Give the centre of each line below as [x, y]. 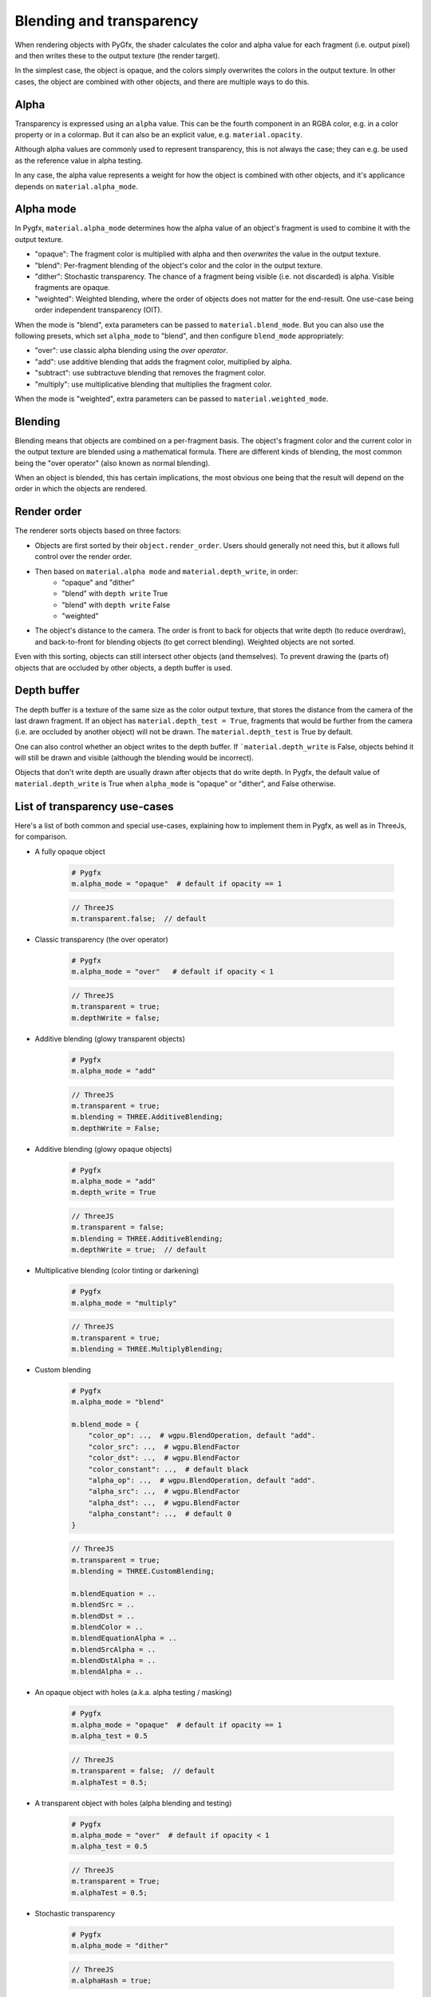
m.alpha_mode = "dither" [120, 1946]
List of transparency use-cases [94, 806]
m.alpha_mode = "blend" [118, 1402]
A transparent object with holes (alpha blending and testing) [133, 1803]
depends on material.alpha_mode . [77, 186]
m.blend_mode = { [105, 1425]
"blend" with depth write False [116, 605]
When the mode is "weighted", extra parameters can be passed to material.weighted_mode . [172, 399]
